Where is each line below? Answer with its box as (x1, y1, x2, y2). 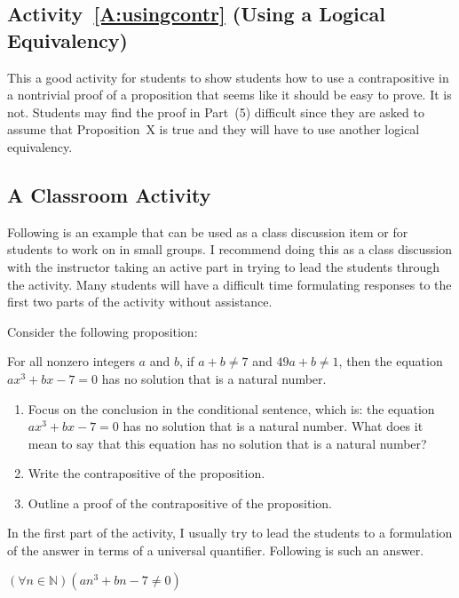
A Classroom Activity (7, 180, 211, 208)
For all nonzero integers (7, 352, 135, 371)
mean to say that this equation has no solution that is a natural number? (28, 434, 427, 452)
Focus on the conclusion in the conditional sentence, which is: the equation (28, 399, 435, 418)
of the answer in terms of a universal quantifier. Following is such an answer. (7, 541, 424, 560)
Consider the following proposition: (7, 322, 198, 340)
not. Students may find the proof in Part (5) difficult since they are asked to (7, 102, 424, 121)
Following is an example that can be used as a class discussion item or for (7, 222, 408, 241)
